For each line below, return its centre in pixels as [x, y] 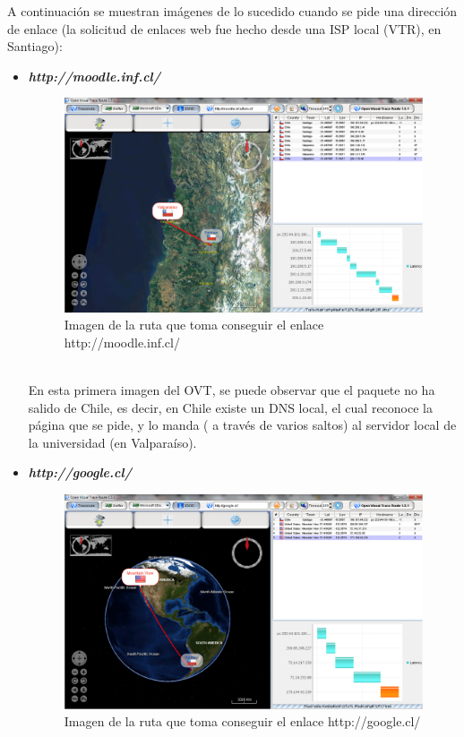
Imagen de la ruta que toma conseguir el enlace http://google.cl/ [242, 721]
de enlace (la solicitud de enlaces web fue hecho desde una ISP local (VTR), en [224, 28]
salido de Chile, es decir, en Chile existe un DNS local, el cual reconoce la [230, 407]
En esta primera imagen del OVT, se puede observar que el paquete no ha [232, 389]
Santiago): [35, 46]
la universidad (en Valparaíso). [112, 442]
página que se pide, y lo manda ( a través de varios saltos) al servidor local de [242, 425]
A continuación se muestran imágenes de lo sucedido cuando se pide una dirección [232, 11]
